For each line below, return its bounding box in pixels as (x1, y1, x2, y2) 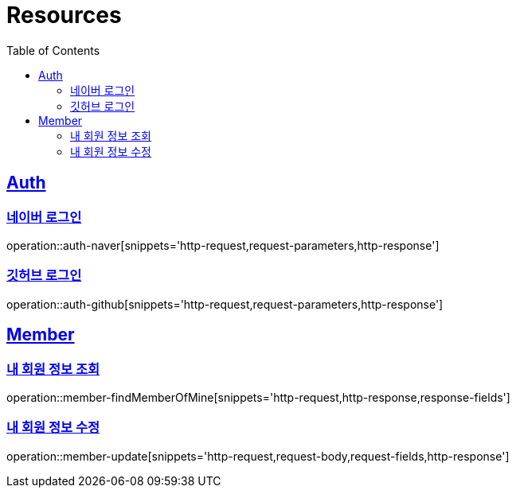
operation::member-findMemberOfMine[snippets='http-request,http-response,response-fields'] (6, 390, 510, 404)
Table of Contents (6, 43, 100, 57)
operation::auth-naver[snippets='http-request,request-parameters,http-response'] (6, 238, 440, 252)
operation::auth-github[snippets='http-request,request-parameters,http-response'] (6, 297, 444, 311)
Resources (6, 2, 122, 29)
